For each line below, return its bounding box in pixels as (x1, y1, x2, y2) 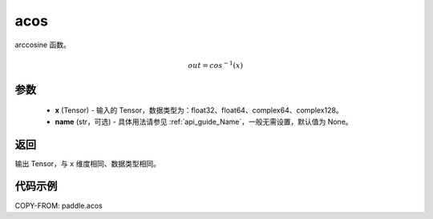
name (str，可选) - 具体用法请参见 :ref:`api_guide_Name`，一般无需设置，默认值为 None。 (55, 117, 353, 126)
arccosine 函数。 (14, 40, 71, 50)
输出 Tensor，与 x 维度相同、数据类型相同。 (14, 158, 160, 168)
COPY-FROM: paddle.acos (14, 201, 103, 210)
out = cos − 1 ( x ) (188, 60, 244, 70)
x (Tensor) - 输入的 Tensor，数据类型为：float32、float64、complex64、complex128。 (55, 106, 344, 115)
